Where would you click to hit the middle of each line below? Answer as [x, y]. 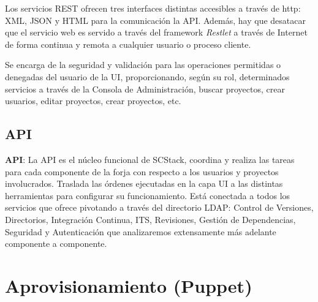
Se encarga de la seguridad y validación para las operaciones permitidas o [143, 65]
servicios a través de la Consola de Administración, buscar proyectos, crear [145, 89]
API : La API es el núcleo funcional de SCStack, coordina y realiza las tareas [150, 159]
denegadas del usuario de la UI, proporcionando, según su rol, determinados [147, 76]
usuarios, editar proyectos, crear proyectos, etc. [93, 101]
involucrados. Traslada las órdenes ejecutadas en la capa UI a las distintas [144, 183]
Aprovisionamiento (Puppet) [129, 285]
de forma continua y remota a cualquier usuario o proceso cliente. [128, 44]
